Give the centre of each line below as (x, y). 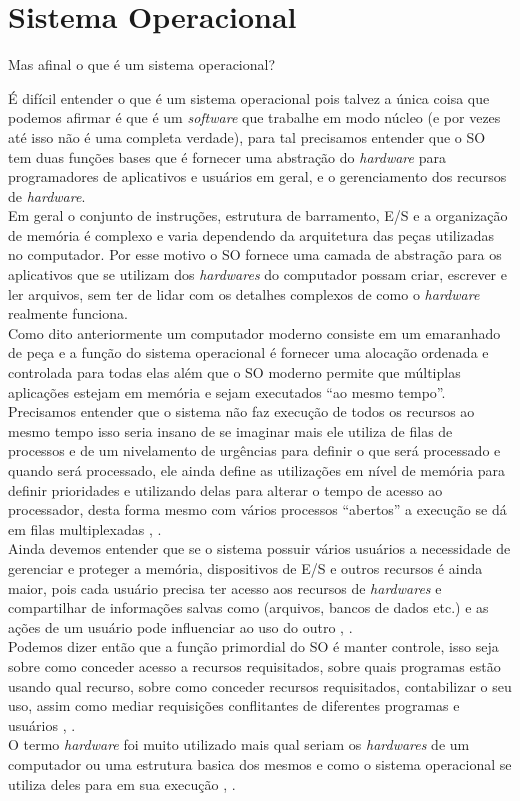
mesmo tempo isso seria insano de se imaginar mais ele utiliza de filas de (230, 430)
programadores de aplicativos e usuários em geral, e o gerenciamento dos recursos (257, 176)
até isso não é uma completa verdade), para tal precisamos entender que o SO (247, 136)
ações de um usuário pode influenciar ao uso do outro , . (180, 626)
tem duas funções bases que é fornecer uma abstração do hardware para (227, 156)
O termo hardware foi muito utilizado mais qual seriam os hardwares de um (239, 744)
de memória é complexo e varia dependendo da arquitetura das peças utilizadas (251, 234)
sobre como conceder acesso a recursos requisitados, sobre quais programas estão (254, 665)
